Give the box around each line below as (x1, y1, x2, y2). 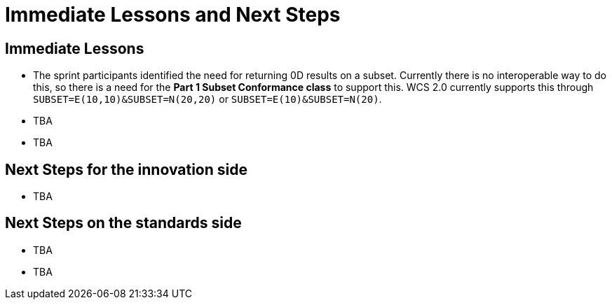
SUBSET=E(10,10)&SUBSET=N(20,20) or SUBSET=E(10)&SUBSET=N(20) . (33, 93, 382, 106)
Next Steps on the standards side (5, 214, 242, 232)
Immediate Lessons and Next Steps (5, 3, 341, 27)
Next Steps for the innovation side (5, 160, 247, 178)
